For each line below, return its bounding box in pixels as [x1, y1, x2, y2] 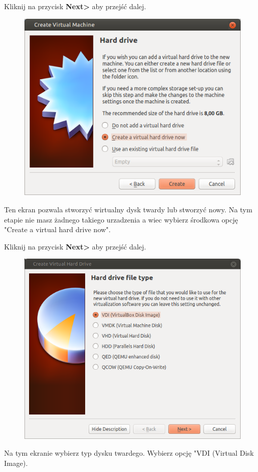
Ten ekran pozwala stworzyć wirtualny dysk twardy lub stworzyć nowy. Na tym [4, 204, 252, 214]
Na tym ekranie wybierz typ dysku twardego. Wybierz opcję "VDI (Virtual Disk [4, 448, 254, 458]
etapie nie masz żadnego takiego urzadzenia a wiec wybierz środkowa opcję [4, 214, 238, 225]
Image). [4, 457, 28, 468]
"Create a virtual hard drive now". [4, 224, 111, 235]
